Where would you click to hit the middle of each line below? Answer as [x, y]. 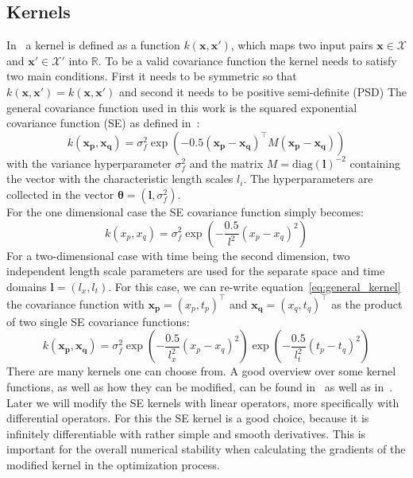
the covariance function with [75, 303]
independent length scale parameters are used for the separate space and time [196, 271]
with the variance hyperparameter [89, 163]
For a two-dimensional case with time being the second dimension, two [178, 255]
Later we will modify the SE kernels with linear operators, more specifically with [203, 402]
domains [27, 286]
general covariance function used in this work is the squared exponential [182, 107]
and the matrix [226, 163]
